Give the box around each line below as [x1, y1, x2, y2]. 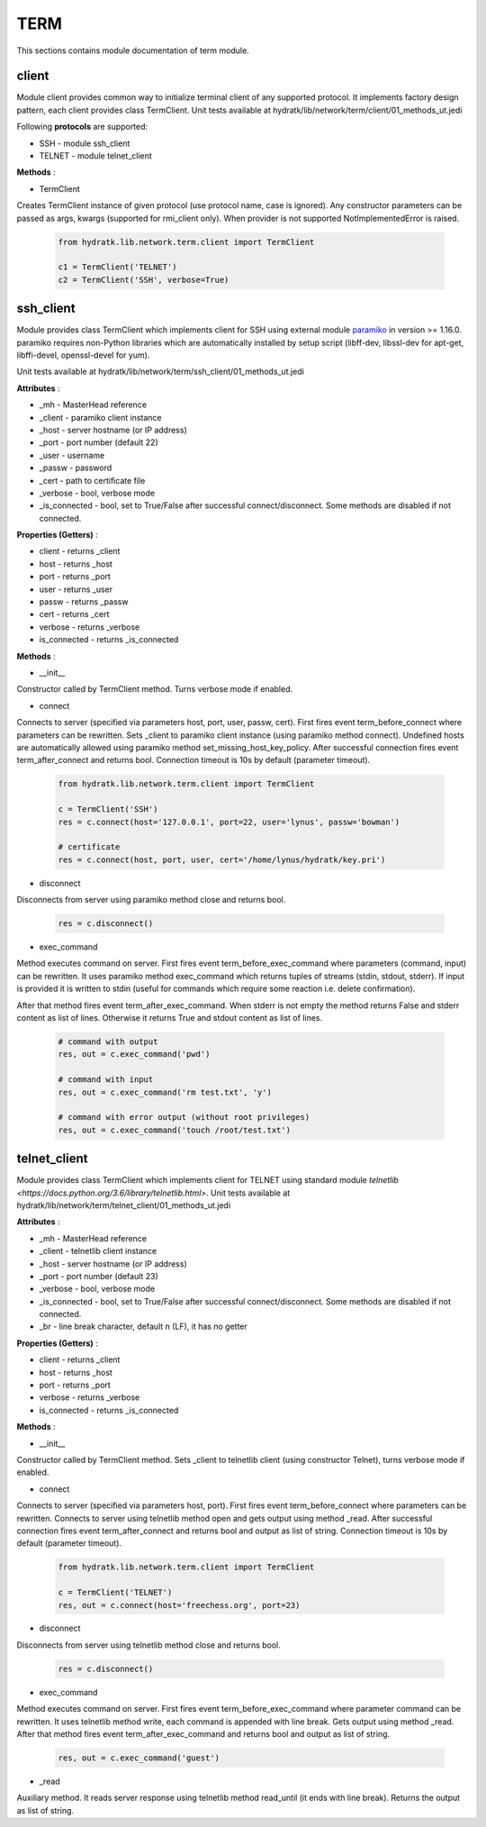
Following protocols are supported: [16, 122, 148, 132]
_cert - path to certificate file [39, 475, 146, 486]
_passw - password [39, 462, 112, 473]
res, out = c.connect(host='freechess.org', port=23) [58, 1600, 301, 1610]
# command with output [58, 1036, 158, 1047]
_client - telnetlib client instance [39, 1246, 157, 1257]
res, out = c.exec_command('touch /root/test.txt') [58, 1124, 292, 1135]
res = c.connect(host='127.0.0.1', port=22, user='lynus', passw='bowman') [58, 816, 400, 827]
